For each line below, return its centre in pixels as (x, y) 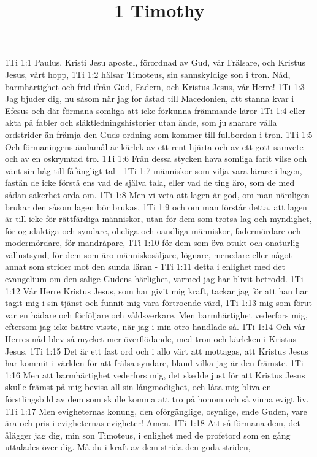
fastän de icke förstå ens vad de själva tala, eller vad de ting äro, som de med (150, 182)
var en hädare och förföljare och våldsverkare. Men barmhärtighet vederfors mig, (156, 314)
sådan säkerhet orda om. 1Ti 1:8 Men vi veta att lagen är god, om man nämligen (157, 194)
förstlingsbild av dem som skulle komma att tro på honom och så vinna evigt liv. (157, 399)
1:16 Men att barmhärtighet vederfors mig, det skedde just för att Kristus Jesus (155, 374)
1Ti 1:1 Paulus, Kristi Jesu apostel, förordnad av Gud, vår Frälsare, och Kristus (155, 62)
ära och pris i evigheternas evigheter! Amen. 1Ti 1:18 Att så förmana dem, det (153, 423)
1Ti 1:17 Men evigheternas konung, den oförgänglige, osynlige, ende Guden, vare (156, 411)
